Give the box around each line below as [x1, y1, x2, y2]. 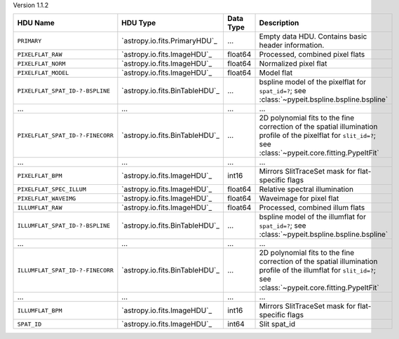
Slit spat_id [259, 319, 296, 329]
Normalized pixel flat [259, 59, 327, 69]
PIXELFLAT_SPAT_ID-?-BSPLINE [17, 87, 111, 95]
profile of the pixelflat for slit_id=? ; [259, 130, 377, 140]
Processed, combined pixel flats [259, 50, 365, 60]
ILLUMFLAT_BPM [17, 307, 62, 314]
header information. [259, 41, 325, 50]
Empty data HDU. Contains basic [259, 32, 367, 41]
